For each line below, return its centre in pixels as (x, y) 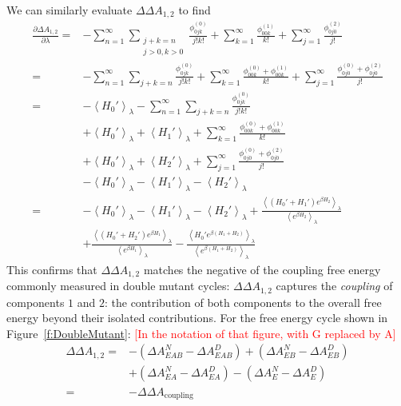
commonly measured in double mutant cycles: (118, 286)
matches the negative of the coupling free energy (262, 269)
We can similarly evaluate (69, 10)
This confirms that (52, 269)
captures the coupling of (334, 286)
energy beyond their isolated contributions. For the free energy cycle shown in (197, 318)
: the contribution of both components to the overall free (243, 302)
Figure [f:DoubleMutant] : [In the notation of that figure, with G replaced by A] (201, 333)
